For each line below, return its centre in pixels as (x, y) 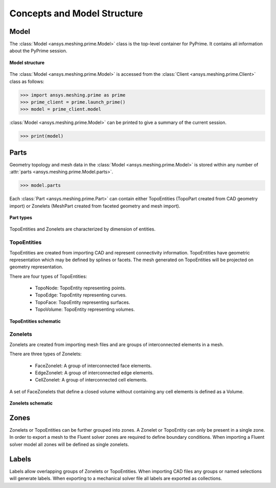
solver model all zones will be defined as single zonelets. (69, 444)
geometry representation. (36, 267)
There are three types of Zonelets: (45, 354)
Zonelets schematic (31, 403)
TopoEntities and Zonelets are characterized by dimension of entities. (83, 229)
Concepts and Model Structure (76, 13)
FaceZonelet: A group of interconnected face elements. (93, 366)
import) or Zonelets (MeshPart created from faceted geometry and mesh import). (95, 206)
